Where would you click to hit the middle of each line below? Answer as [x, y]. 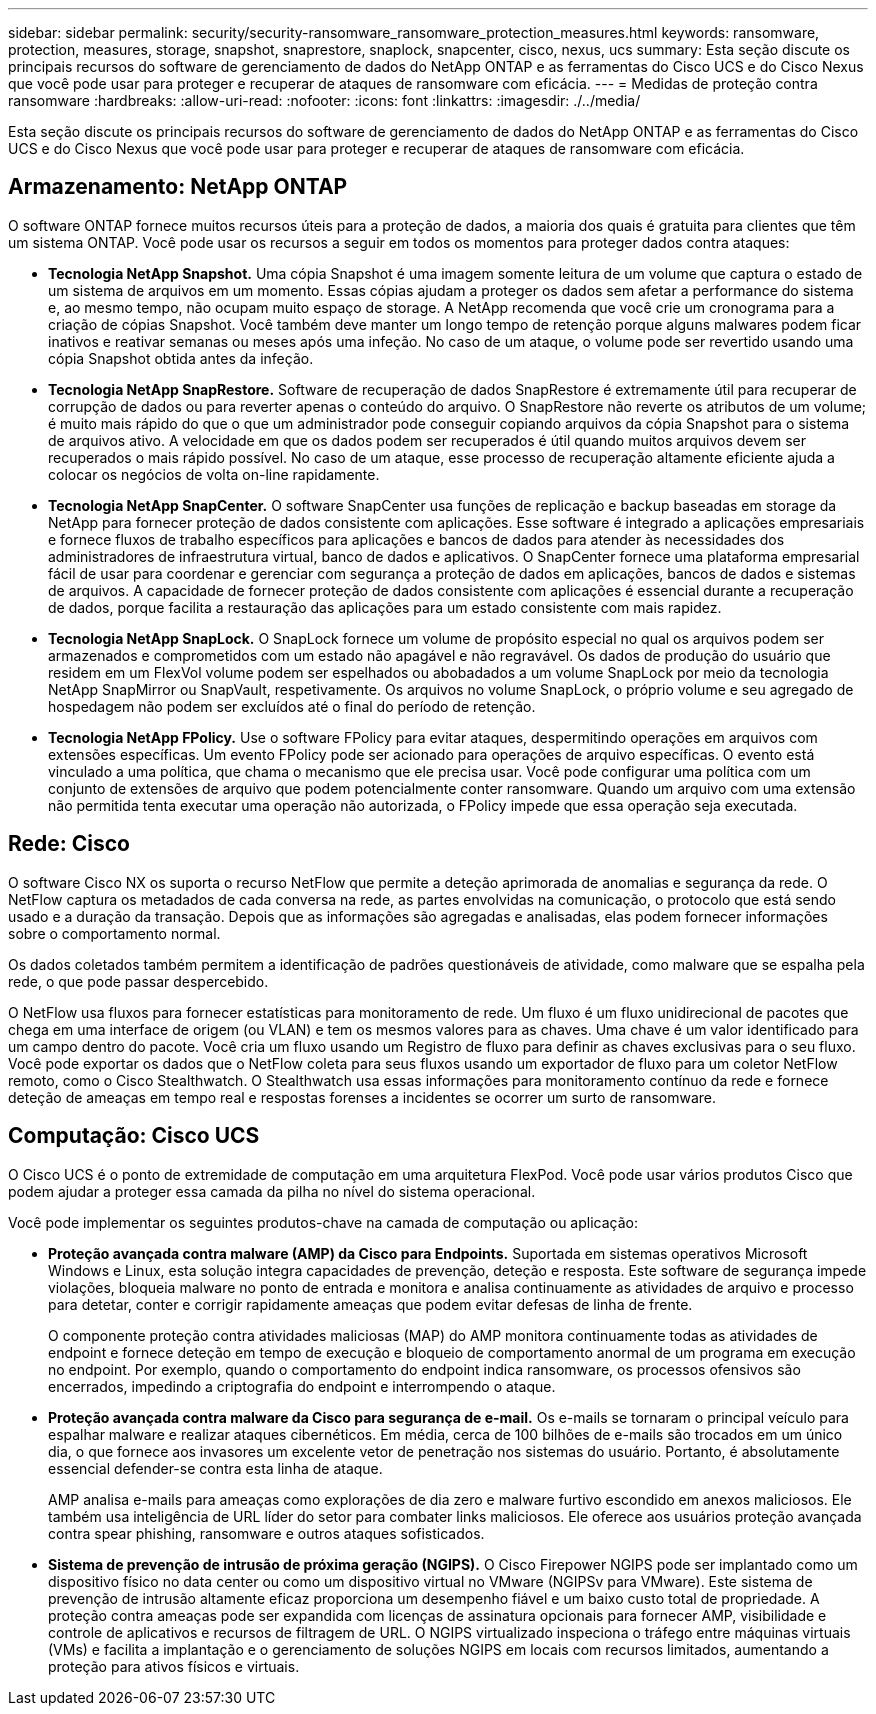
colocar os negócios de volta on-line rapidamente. [214, 474]
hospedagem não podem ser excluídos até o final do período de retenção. [292, 706]
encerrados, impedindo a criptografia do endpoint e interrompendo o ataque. [302, 1386]
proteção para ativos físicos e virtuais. [174, 1666]
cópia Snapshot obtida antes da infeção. [181, 358]
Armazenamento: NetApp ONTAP [178, 187]
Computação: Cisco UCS [134, 1136]
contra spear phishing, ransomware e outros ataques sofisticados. [266, 1533]
